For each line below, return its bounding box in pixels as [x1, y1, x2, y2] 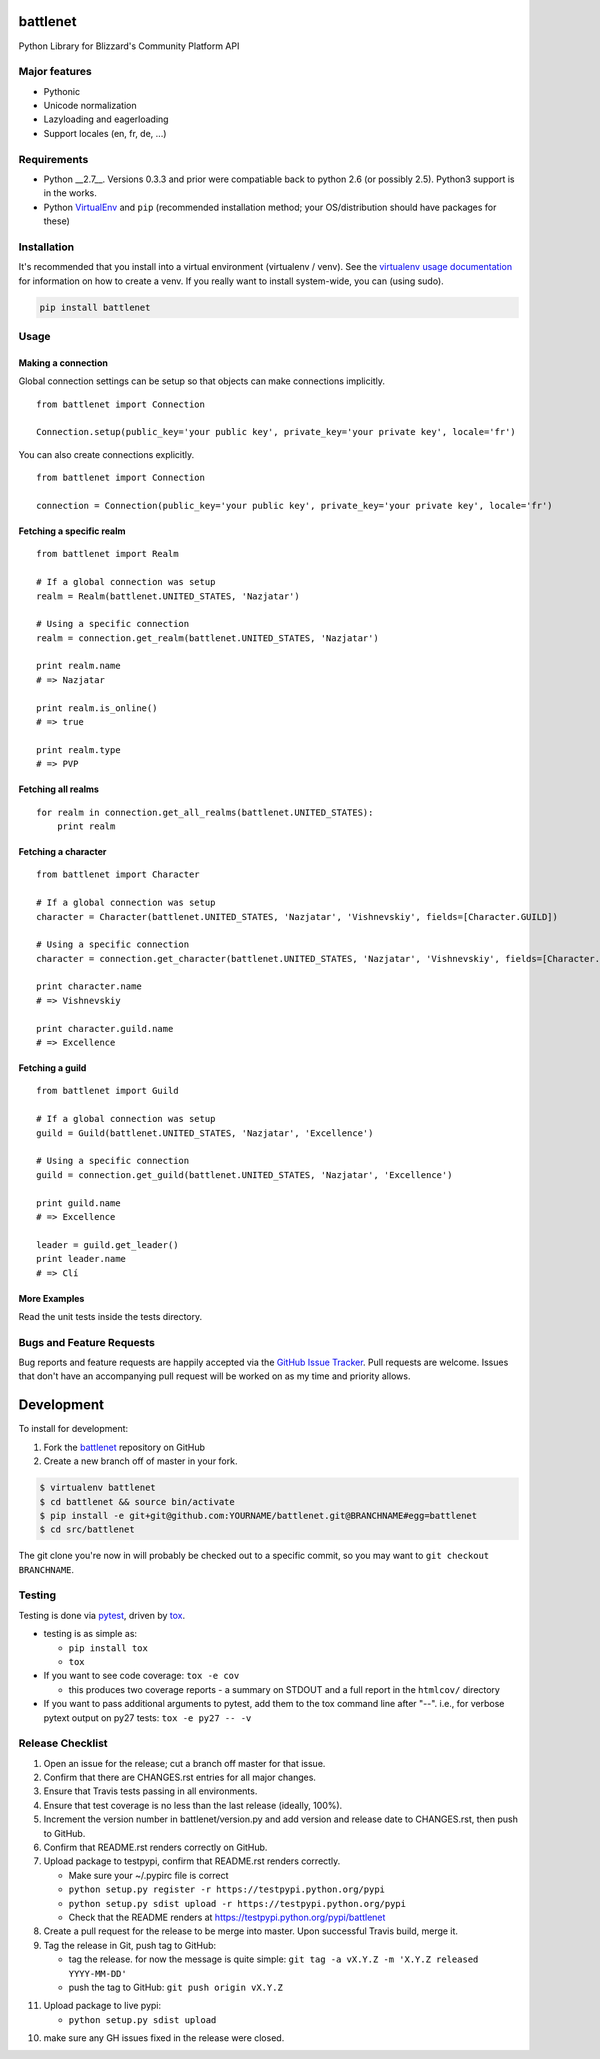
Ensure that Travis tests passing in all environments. [43, 1785, 258, 1797]
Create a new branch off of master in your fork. [43, 1455, 238, 1467]
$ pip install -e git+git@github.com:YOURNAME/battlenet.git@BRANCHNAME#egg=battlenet [39, 1510, 478, 1521]
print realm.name [36, 660, 121, 672]
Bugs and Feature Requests [18, 1335, 155, 1349]
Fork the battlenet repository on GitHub [43, 1441, 205, 1453]
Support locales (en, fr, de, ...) [43, 127, 167, 139]
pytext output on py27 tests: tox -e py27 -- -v [43, 1711, 252, 1724]
